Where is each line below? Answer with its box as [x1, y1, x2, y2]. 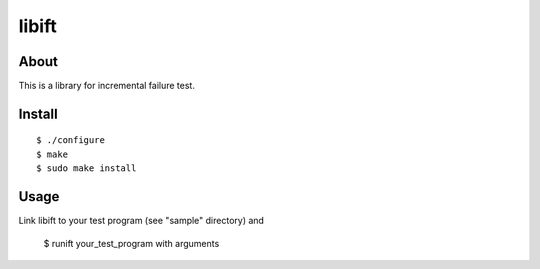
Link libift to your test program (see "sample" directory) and [18, 215, 265, 227]
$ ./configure [36, 135, 105, 146]
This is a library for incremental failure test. [18, 80, 195, 92]
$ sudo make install [36, 163, 137, 174]
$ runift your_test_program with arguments [43, 237, 220, 249]
